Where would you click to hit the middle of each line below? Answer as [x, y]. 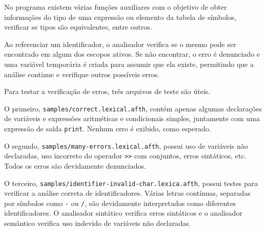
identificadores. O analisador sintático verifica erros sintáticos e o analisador [123, 213]
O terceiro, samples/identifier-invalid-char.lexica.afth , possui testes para [131, 183]
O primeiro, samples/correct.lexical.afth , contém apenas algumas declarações [133, 108]
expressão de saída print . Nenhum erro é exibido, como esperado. [108, 128]
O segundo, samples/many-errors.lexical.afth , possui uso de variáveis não [126, 145]
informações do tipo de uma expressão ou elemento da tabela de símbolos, [120, 17]
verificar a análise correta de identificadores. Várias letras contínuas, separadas [127, 193]
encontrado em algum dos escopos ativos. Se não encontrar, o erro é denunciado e [132, 54]
